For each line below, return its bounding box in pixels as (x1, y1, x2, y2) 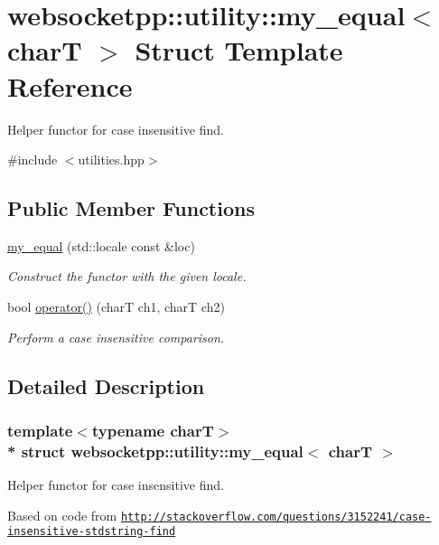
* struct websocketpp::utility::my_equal (7, 439, 304, 462)
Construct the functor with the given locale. (7, 267, 247, 286)
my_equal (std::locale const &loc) (7, 236, 195, 255)
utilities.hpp (78, 150, 145, 169)
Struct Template (135, 32, 343, 69)
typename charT (91, 418, 214, 441)
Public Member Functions (7, 194, 255, 222)
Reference (7, 67, 133, 104)
